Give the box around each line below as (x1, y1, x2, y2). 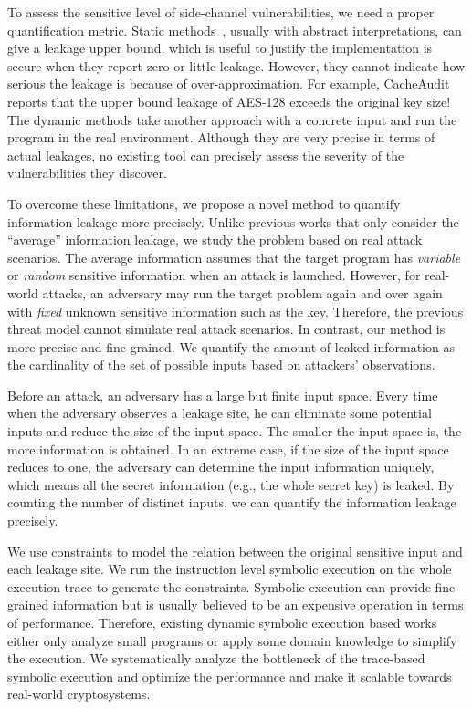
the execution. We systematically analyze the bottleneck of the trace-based (7, 649, 425, 668)
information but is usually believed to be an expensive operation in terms (52, 595, 464, 614)
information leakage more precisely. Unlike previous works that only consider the (7, 212, 459, 231)
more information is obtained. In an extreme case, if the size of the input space (7, 439, 449, 458)
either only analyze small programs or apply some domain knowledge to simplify (7, 631, 457, 650)
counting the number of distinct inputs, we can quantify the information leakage (7, 493, 456, 512)
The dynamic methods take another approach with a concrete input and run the (7, 109, 457, 129)
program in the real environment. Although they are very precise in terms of (7, 128, 435, 147)
